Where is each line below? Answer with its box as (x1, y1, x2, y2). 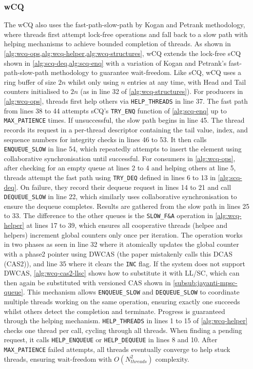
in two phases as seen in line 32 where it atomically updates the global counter (4, 239, 239, 249)
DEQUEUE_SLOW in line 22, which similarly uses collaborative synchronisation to (4, 191, 237, 202)
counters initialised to (4, 86, 69, 96)
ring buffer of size (4, 76, 56, 87)
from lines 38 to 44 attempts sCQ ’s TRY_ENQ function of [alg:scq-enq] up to (4, 105, 227, 115)
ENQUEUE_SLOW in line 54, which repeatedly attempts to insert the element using (4, 144, 242, 154)
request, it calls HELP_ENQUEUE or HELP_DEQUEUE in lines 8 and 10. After (4, 334, 217, 345)
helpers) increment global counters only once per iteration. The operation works (4, 229, 243, 240)
